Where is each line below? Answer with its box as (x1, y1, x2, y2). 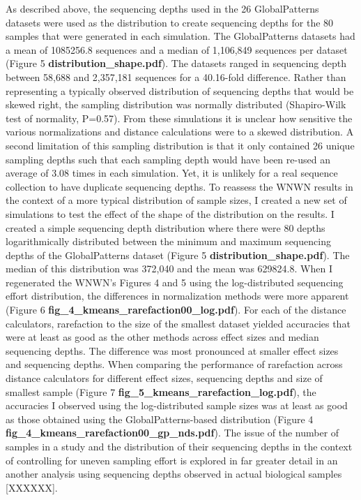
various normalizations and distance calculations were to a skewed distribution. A (6, 124, 354, 139)
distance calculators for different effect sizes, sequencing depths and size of (6, 371, 323, 385)
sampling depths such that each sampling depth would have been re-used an (6, 152, 330, 166)
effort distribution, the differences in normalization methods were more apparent (6, 288, 349, 303)
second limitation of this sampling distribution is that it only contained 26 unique (6, 138, 355, 152)
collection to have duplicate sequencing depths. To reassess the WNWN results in (6, 179, 353, 193)
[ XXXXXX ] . (6, 480, 58, 494)
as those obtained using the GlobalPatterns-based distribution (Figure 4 (6, 411, 314, 426)
